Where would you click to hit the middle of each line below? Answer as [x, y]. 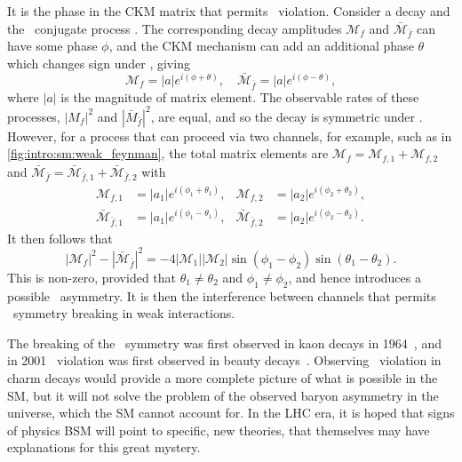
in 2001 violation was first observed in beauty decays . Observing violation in [224, 360]
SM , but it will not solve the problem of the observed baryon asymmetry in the [223, 395]
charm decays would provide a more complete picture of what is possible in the [223, 377]
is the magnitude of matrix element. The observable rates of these [240, 96]
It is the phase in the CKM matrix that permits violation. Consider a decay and [229, 11]
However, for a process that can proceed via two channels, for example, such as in [230, 135]
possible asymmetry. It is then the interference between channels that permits [222, 295]
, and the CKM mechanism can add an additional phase [261, 46]
